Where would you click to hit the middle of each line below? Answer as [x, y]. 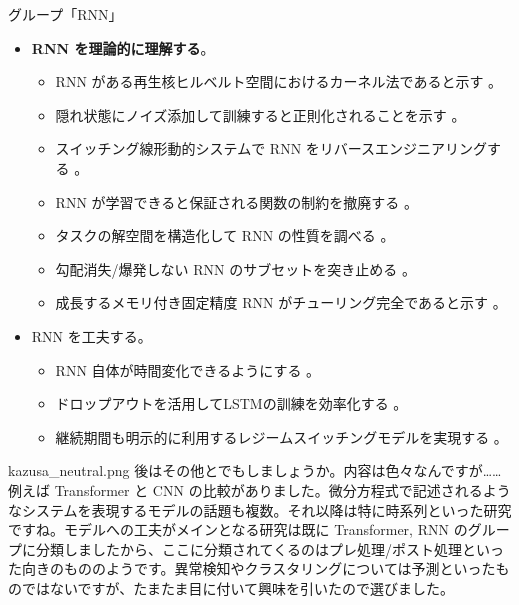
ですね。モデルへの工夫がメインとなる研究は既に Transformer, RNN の [238, 529]
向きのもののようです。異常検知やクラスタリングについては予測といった [258, 568]
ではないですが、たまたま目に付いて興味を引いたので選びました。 [238, 587]
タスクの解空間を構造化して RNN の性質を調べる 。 [225, 235]
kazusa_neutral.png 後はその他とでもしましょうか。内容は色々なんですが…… [255, 470]
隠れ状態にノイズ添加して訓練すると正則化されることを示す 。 [260, 114]
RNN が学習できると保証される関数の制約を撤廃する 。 [236, 201]
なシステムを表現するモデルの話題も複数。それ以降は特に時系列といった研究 [260, 509]
